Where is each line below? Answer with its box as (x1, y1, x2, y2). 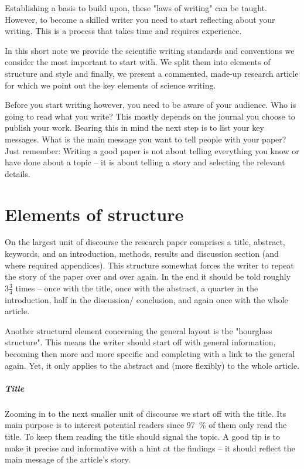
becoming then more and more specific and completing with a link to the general (5, 348, 295, 360)
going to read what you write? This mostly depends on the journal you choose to (5, 110, 295, 122)
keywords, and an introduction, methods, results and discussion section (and (5, 247, 279, 260)
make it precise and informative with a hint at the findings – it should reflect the (5, 441, 295, 454)
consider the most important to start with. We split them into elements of (5, 56, 271, 68)
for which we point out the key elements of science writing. (5, 79, 216, 91)
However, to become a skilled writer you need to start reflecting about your (5, 13, 275, 25)
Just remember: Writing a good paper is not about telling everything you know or (5, 144, 299, 157)
